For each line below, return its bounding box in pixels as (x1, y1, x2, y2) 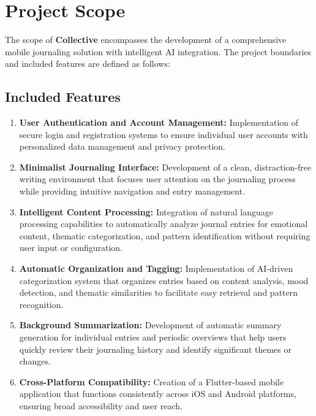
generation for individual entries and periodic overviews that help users (19, 331, 287, 344)
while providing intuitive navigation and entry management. (19, 185, 245, 198)
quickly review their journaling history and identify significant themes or (19, 342, 292, 355)
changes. (19, 355, 51, 368)
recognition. (19, 298, 64, 310)
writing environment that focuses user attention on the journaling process (19, 172, 296, 185)
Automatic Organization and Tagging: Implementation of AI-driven (19, 262, 293, 275)
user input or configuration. (19, 241, 123, 254)
